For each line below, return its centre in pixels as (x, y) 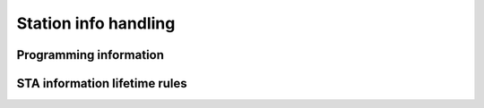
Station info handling (96, 23)
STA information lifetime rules (102, 83)
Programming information (91, 55)
